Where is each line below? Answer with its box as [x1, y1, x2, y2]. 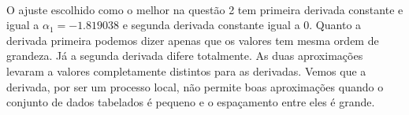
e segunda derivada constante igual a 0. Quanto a [122, 17, 362, 33]
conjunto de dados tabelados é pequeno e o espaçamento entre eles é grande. [6, 94, 375, 110]
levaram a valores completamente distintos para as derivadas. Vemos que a [6, 62, 366, 79]
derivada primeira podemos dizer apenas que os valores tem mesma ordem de [6, 32, 379, 48]
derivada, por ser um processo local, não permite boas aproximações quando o [6, 78, 384, 95]
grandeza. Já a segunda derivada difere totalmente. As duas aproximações [6, 47, 363, 64]
